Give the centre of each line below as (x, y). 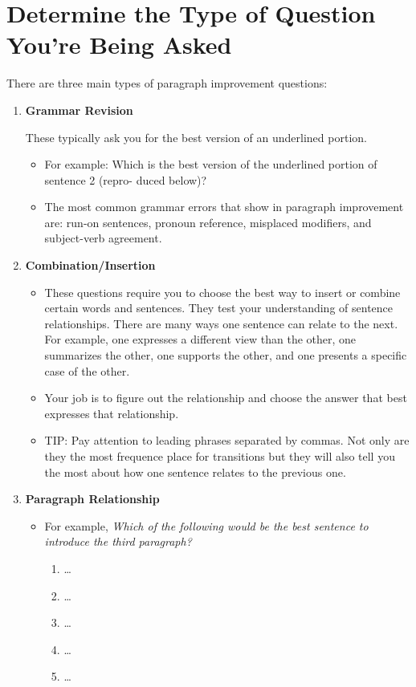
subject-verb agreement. (103, 238)
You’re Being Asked (119, 45)
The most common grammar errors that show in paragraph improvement (224, 207)
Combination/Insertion (90, 265)
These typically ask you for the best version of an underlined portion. (196, 137)
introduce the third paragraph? (118, 541)
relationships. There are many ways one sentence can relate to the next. (221, 323)
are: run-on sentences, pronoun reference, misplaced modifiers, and (208, 222)
